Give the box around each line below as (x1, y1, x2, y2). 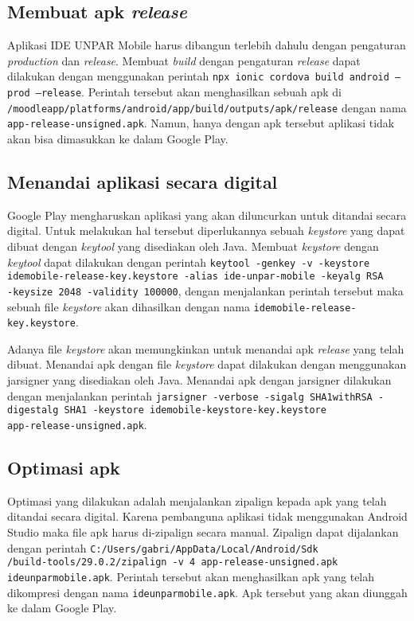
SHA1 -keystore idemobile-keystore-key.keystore (64, 404, 326, 416)
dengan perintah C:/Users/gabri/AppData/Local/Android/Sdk (7, 539, 318, 556)
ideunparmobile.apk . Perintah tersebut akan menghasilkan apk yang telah (7, 568, 375, 584)
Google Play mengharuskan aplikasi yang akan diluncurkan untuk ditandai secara (7, 206, 407, 223)
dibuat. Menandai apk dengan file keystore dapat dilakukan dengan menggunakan (7, 356, 407, 373)
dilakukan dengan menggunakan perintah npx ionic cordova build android (7, 68, 389, 84)
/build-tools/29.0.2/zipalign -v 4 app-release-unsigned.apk (7, 557, 338, 568)
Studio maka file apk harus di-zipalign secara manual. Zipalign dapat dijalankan (7, 524, 399, 541)
